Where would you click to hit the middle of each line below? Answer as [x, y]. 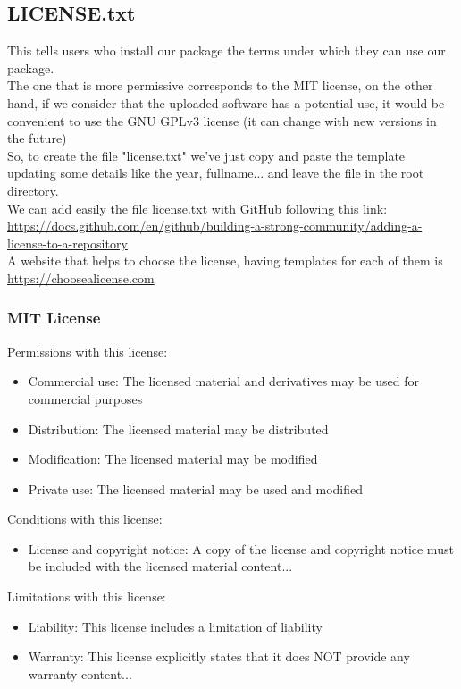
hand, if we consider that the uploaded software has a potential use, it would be [226, 102]
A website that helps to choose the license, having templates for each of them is [225, 260]
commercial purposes [85, 398]
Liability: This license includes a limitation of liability [175, 626]
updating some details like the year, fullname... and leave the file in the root [216, 173]
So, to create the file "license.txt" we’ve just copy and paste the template [206, 155]
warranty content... [80, 673]
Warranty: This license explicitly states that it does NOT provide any [219, 656]
